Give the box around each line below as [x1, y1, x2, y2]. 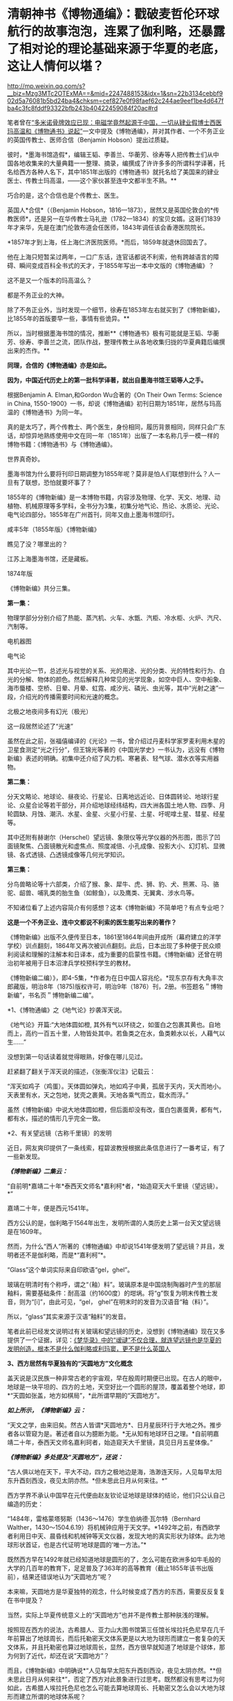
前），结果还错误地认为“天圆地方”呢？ [7, 1573, 113, 1581]
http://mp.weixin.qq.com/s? [7, 81, 86, 90]
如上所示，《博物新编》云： [7, 1406, 86, 1414]
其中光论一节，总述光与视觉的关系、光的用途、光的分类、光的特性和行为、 [7, 666, 219, 675]
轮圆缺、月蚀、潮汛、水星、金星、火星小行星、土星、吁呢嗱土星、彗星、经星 [7, 809, 225, 818]
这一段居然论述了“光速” [7, 722, 74, 730]
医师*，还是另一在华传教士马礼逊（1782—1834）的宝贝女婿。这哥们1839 [12, 214, 221, 223]
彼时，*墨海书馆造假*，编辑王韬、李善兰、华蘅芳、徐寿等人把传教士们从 [7, 150, 214, 158]
